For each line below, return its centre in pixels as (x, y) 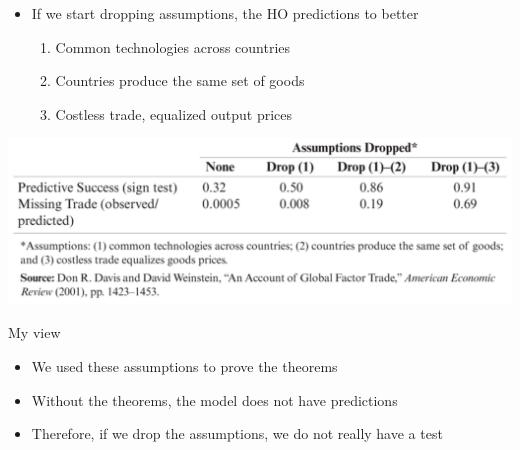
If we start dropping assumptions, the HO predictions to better (225, 13)
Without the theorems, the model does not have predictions (214, 399)
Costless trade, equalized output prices (174, 113)
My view (34, 332)
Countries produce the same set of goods (180, 80)
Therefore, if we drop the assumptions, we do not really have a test (237, 433)
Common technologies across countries (173, 46)
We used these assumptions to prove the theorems (184, 365)
